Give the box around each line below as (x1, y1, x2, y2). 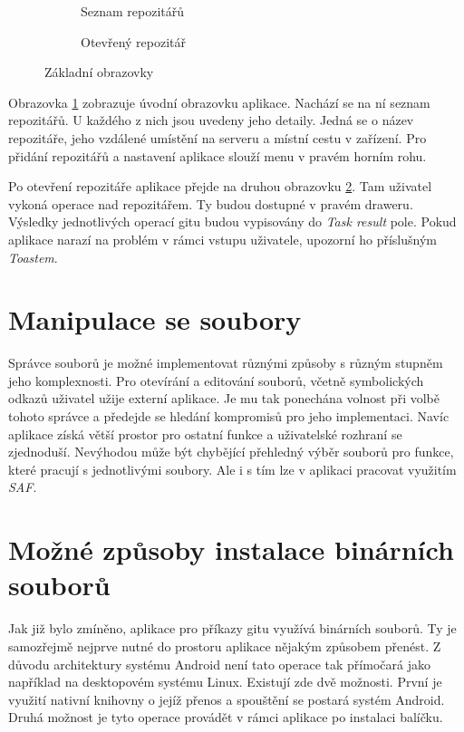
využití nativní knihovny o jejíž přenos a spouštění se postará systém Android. (8, 689, 445, 708)
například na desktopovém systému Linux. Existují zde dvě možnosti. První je (8, 672, 442, 691)
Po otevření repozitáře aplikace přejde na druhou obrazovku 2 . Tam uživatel (8, 177, 432, 196)
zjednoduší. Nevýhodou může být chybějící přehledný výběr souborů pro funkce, (8, 442, 454, 461)
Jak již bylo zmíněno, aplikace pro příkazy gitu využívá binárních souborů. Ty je (8, 619, 457, 638)
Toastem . (8, 247, 58, 266)
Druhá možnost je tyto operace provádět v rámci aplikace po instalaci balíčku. (8, 708, 443, 727)
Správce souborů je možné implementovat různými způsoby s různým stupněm (8, 353, 443, 372)
